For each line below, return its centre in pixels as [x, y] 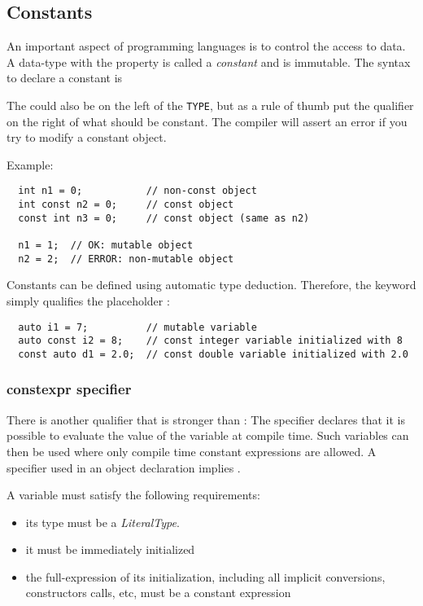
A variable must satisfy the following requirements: [133, 495]
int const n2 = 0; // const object [126, 205]
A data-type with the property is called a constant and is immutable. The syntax [209, 61]
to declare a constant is [65, 78]
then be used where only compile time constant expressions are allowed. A [192, 451]
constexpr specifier [69, 389]
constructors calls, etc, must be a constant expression [158, 593]
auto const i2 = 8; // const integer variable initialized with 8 [210, 341]
